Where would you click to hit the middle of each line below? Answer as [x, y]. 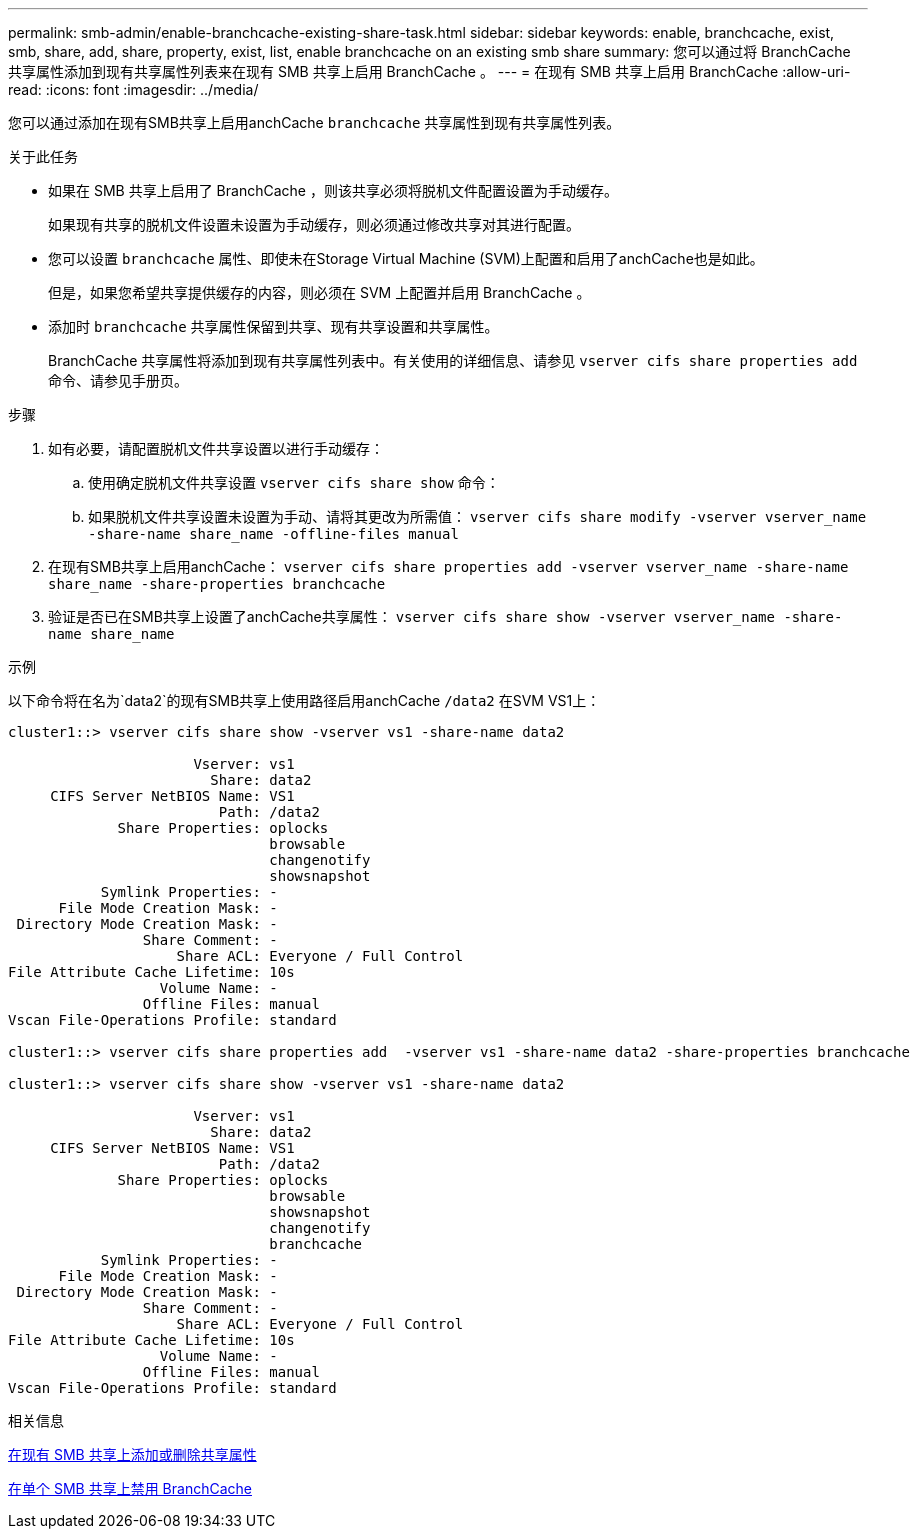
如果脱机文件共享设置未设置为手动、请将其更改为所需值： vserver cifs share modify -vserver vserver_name [477, 516]
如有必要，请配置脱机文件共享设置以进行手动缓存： [216, 448]
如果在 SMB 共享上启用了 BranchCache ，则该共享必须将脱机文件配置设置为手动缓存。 [333, 190]
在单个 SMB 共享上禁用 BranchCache [130, 1488]
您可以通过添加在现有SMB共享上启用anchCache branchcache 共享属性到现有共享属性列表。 [314, 122]
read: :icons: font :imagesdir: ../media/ [133, 89]
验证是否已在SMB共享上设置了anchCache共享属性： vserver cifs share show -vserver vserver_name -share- [445, 616]
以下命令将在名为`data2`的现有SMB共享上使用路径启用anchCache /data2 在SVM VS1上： [304, 700]
